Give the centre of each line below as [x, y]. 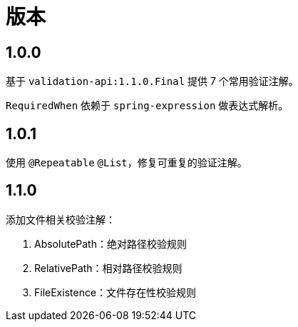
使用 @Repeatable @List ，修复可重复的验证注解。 [127, 163]
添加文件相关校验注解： [61, 219]
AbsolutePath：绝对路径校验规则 [111, 243]
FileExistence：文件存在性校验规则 [115, 292]
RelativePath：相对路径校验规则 [108, 268]
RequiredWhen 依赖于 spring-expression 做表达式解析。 [147, 106]
